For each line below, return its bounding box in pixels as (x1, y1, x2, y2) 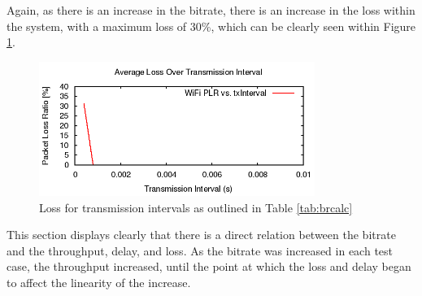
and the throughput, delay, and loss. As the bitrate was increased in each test (7, 242, 394, 259)
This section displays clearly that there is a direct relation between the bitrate (7, 226, 396, 243)
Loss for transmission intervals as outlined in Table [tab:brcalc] (39, 198, 353, 215)
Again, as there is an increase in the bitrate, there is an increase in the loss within (7, 2, 415, 18)
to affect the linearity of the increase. (7, 274, 191, 291)
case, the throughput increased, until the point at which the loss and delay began (7, 258, 411, 275)
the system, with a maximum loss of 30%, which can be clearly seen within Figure (7, 17, 416, 34)
